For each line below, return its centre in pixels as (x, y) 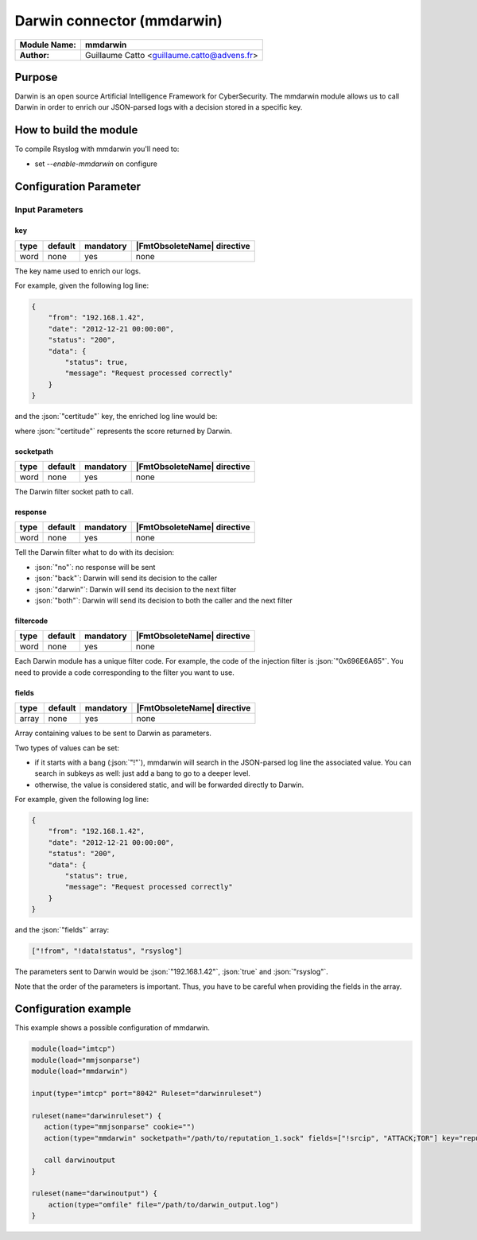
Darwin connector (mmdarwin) (118, 21)
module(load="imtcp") (74, 1049)
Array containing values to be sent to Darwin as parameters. (113, 733)
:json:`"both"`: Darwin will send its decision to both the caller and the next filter (164, 600)
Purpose (36, 77)
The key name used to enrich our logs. (78, 271)
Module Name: (48, 45)
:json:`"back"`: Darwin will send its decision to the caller (126, 578)
